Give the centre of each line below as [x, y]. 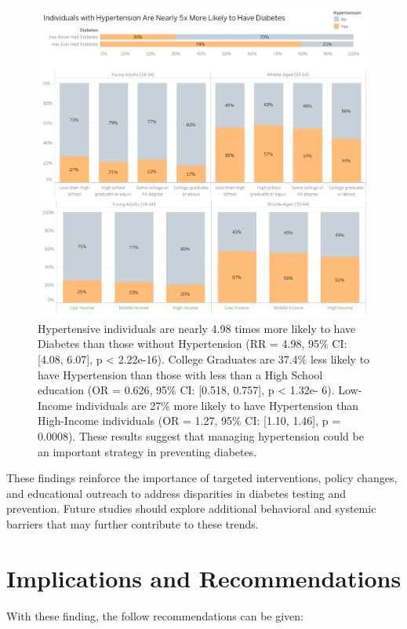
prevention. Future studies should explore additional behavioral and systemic [191, 508]
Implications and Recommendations [204, 578]
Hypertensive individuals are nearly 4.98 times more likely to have [197, 328]
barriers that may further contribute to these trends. [133, 523]
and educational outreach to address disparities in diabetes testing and [176, 493]
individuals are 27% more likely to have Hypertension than [217, 405]
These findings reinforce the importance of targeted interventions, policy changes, [202, 478]
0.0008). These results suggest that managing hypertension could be [201, 436]
